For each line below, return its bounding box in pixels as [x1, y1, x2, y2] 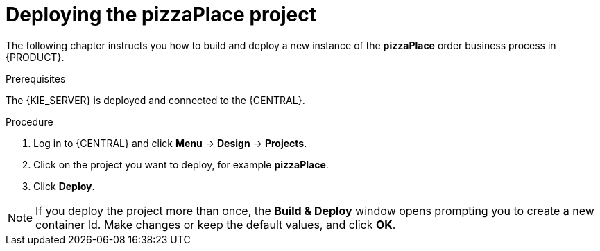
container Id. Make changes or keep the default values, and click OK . [35, 217, 396, 232]
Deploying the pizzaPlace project [6, 3, 316, 26]
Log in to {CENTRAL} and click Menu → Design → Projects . [33, 137, 307, 149]
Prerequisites [6, 72, 66, 85]
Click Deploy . [33, 180, 95, 192]
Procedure [6, 115, 53, 128]
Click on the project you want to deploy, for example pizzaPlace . [33, 158, 329, 171]
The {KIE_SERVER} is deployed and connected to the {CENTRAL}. [6, 94, 305, 106]
